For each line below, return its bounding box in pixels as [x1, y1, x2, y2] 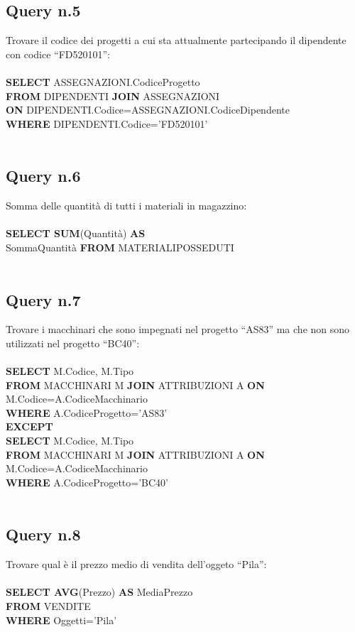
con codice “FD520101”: [6, 46, 110, 61]
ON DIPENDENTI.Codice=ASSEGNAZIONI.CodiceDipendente [6, 102, 290, 117]
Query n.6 [6, 165, 81, 187]
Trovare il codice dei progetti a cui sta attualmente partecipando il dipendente [6, 33, 346, 48]
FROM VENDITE [6, 599, 91, 614]
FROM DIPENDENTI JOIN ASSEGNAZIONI [6, 88, 220, 103]
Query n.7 [6, 288, 81, 310]
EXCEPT [6, 419, 53, 434]
